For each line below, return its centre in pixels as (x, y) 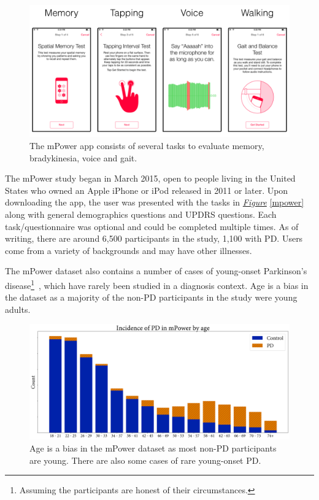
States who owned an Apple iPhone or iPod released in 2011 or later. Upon (147, 190)
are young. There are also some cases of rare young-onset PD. (145, 460)
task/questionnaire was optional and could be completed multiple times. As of (152, 226)
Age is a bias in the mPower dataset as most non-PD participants (153, 448)
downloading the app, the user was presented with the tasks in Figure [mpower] (155, 202)
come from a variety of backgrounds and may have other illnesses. (129, 250)
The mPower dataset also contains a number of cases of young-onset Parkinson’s (156, 271)
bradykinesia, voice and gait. (83, 157)
